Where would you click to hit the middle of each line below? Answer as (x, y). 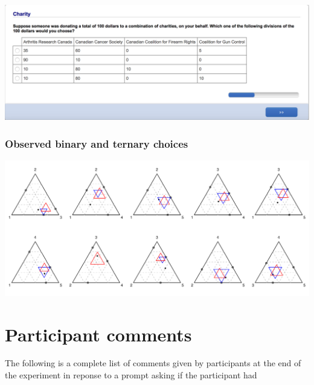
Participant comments (98, 334)
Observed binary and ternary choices (97, 143)
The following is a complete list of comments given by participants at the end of (153, 363)
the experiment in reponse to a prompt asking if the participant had (131, 375)
